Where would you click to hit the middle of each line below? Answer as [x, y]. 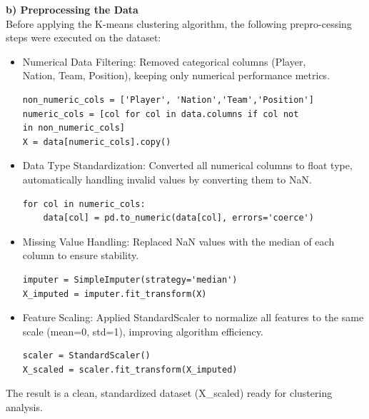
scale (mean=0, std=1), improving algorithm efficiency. [143, 331]
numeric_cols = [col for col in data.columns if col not [161, 114]
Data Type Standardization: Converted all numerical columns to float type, [187, 165]
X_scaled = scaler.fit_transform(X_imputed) [130, 369]
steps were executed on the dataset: [84, 37]
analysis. [24, 407]
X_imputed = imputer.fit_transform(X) [115, 294]
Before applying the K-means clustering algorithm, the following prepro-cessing [179, 23]
